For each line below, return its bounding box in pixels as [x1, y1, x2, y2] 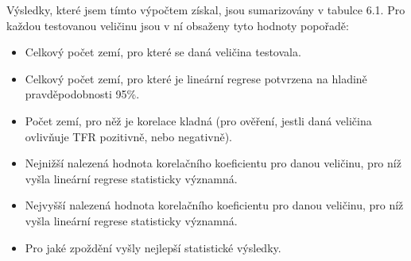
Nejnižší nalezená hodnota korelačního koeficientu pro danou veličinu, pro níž [25, 155, 401, 171]
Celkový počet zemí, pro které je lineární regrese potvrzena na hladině [25, 70, 367, 86]
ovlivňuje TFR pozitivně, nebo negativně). [25, 128, 232, 144]
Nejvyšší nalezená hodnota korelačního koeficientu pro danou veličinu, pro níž [25, 197, 404, 213]
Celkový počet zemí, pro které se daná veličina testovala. [25, 44, 301, 60]
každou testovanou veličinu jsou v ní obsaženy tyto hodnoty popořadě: [6, 17, 349, 33]
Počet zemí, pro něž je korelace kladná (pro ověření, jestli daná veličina [25, 112, 372, 129]
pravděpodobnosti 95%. [25, 86, 140, 102]
